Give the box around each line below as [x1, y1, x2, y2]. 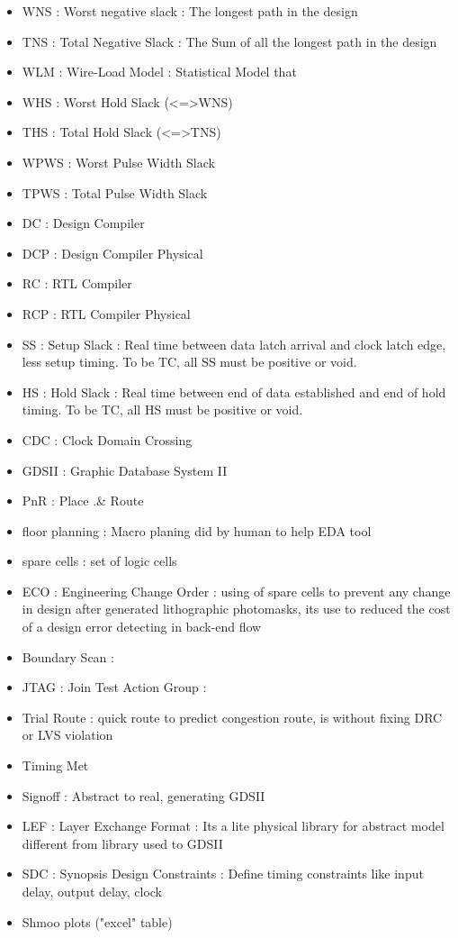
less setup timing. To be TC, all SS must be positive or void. [22, 352, 357, 371]
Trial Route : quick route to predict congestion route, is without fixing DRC [22, 707, 443, 726]
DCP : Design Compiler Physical [22, 243, 203, 262]
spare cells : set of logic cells [22, 551, 177, 570]
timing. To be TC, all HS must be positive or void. [22, 400, 303, 419]
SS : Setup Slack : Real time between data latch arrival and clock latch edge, [22, 334, 446, 353]
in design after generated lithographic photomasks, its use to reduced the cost [22, 599, 451, 618]
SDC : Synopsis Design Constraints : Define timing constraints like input [22, 864, 424, 883]
